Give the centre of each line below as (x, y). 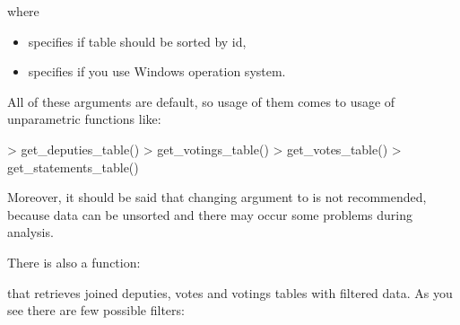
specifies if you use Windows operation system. (157, 71)
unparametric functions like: (84, 119)
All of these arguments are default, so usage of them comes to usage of (201, 101)
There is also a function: (74, 262)
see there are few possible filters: (96, 310)
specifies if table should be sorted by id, (137, 41)
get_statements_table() (73, 167)
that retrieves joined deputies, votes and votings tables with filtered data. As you (230, 292)
